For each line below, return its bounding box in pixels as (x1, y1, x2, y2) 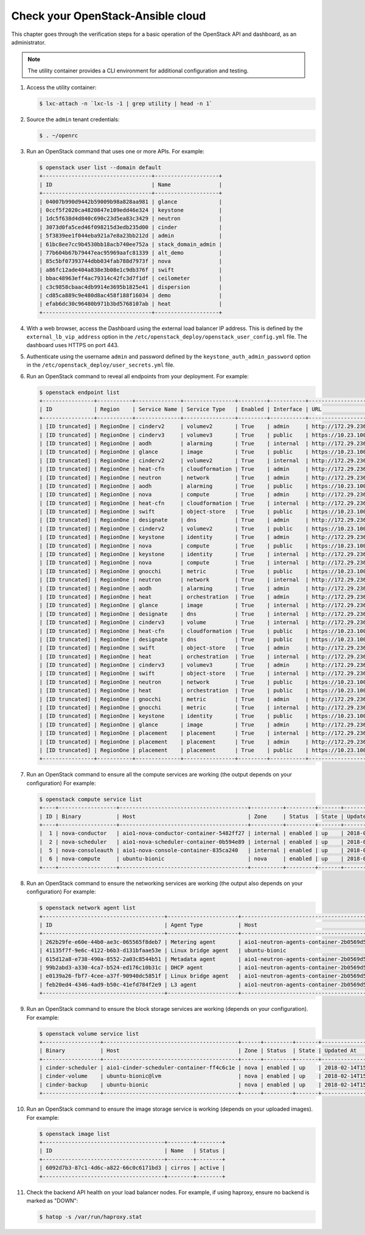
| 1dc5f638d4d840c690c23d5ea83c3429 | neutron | (39, 215, 223, 222)
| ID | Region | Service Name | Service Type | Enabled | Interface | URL (39, 406, 322, 413)
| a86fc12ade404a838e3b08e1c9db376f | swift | (39, 266, 223, 273)
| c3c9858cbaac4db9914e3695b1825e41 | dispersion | (39, 283, 223, 290)
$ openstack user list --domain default (39, 164, 161, 171)
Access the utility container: (26, 84, 97, 91)
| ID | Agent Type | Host (39, 921, 258, 929)
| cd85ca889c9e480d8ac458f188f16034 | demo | (39, 292, 223, 298)
